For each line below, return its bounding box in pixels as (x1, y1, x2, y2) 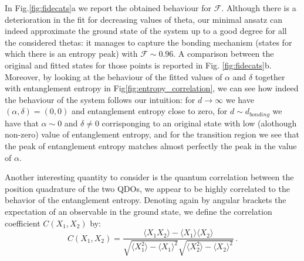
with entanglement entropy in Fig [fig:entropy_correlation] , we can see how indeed (5, 82, 299, 94)
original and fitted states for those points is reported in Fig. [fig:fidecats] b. (5, 59, 272, 71)
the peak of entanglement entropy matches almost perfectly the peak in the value (5, 139, 297, 152)
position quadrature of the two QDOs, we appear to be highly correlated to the (5, 182, 290, 194)
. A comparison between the (173, 47, 274, 60)
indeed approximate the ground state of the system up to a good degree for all (5, 25, 287, 37)
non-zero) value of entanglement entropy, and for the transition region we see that (5, 128, 300, 140)
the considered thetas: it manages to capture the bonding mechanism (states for (5, 36, 292, 48)
